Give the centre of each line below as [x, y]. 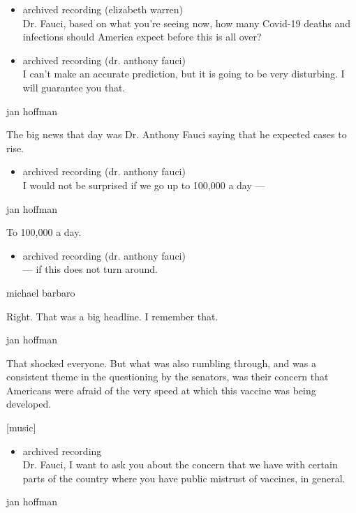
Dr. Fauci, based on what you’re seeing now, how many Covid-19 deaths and [187, 23]
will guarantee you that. [74, 87]
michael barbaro [41, 292]
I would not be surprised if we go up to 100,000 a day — [144, 185]
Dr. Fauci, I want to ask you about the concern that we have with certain [180, 464]
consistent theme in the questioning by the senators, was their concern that [168, 377]
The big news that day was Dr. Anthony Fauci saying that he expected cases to [177, 134]
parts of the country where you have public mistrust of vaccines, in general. [184, 478]
